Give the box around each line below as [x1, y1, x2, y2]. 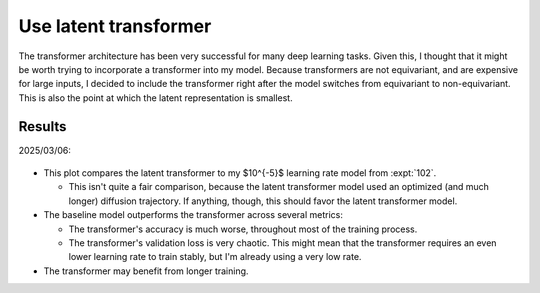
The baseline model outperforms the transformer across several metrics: [43, 209, 344, 221]
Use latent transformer [18, 15, 212, 37]
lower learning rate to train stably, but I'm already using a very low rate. [68, 251, 362, 263]
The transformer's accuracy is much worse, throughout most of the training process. [68, 223, 418, 235]
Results [18, 118, 67, 135]
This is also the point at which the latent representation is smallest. [18, 91, 294, 104]
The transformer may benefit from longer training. [43, 265, 249, 277]
